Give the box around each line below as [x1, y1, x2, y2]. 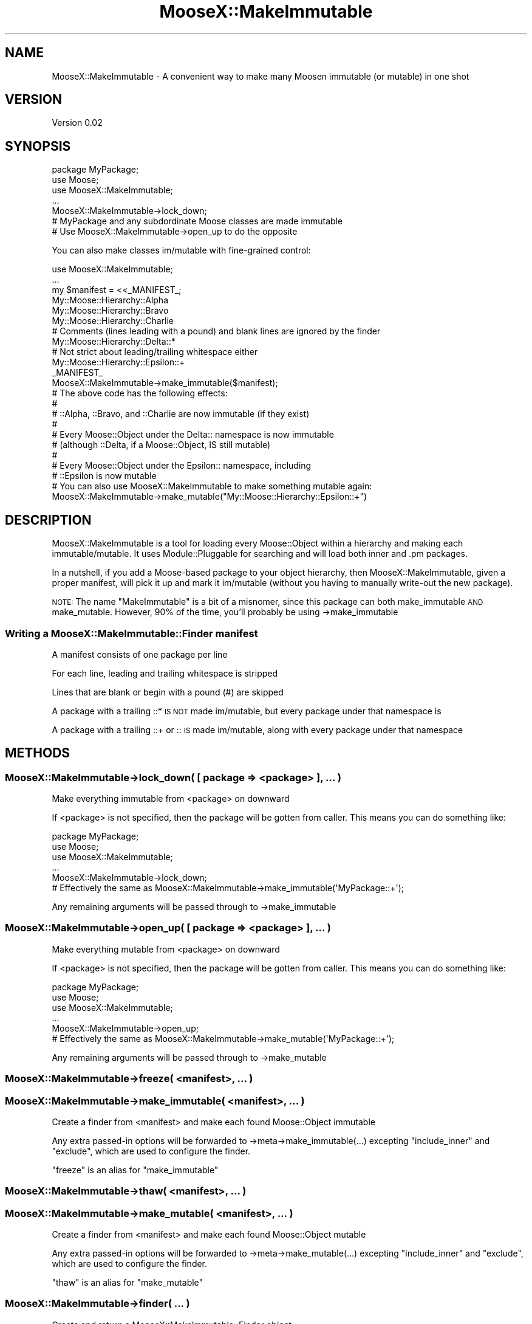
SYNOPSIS [5, 138, 71, 154]
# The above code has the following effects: [52, 388, 228, 399]
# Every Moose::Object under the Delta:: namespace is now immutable [52, 429, 334, 440]
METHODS [5, 745, 70, 761]
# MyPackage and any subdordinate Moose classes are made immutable [52, 216, 343, 227]
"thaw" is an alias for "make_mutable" [52, 1277, 203, 1288]
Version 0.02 [52, 117, 103, 128]
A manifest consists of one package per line [52, 649, 228, 660]
